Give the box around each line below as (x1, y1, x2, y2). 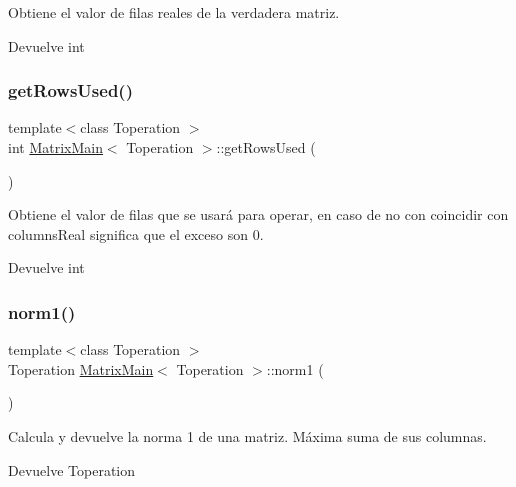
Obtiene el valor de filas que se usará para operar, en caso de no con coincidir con (8, 204, 509, 225)
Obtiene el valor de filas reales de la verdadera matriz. (8, 2, 340, 22)
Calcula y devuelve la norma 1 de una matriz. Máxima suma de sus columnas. (8, 425, 487, 446)
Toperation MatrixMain (8, 358, 154, 379)
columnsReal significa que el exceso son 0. (8, 223, 264, 244)
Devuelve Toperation (8, 459, 136, 480)
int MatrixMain (8, 137, 103, 157)
